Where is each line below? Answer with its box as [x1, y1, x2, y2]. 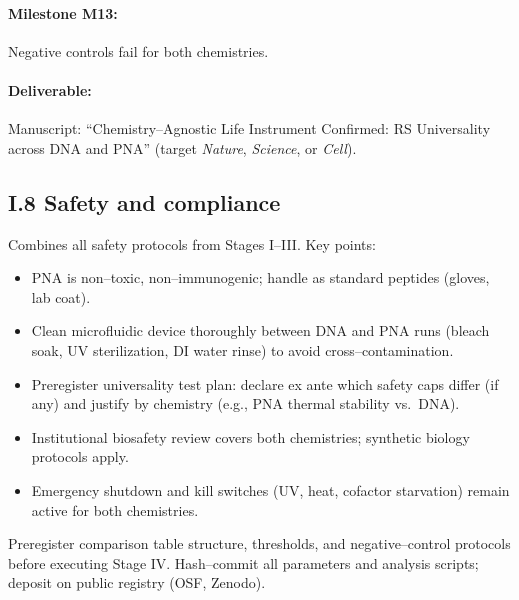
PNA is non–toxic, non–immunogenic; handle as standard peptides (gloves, [31, 267, 490, 288]
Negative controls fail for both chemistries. [8, 40, 269, 61]
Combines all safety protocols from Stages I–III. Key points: [8, 233, 376, 254]
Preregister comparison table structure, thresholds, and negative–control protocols [8, 533, 511, 554]
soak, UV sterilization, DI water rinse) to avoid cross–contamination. [31, 339, 454, 360]
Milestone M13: [8, 2, 118, 23]
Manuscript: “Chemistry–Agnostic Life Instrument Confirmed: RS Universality [8, 118, 491, 139]
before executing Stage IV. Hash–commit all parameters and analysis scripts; [8, 552, 479, 573]
